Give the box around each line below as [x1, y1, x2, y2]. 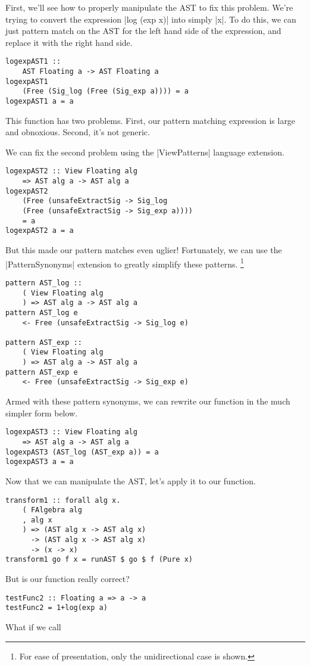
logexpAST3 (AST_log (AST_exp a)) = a [5, 447, 159, 456]
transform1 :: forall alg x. [5, 496, 121, 505]
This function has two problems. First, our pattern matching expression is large [5, 114, 296, 126]
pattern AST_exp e [5, 368, 78, 376]
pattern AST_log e [5, 308, 78, 317]
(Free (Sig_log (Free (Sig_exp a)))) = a [22, 87, 189, 96]
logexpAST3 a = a [5, 458, 74, 466]
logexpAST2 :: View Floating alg [5, 167, 137, 176]
